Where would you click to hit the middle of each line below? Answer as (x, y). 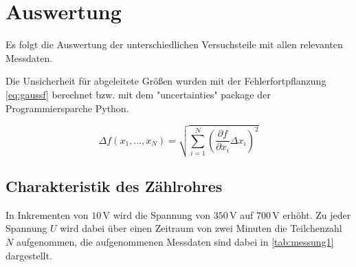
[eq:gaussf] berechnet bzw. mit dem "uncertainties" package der (138, 94)
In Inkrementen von (47, 214)
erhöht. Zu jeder (317, 214)
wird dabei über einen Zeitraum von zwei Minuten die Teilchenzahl (201, 228)
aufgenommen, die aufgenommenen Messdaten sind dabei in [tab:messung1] (175, 241)
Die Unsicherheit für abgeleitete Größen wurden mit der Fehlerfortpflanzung (166, 81)
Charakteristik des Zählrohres (114, 185)
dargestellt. (29, 255)
